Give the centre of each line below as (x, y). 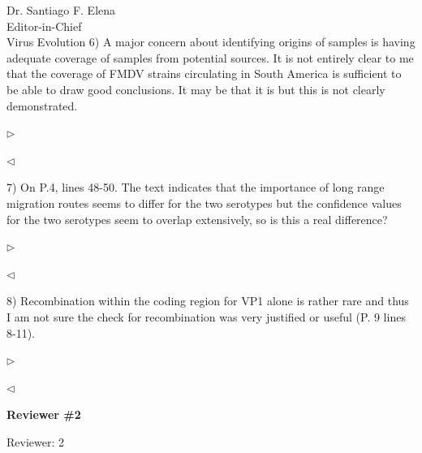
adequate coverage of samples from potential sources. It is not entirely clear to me (210, 57)
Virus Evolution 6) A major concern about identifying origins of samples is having (211, 42)
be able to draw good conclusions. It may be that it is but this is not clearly (196, 89)
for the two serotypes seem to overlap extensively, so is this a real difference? (197, 219)
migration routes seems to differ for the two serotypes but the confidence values (204, 203)
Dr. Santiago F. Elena (61, 10)
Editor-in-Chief (44, 26)
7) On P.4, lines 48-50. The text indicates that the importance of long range (196, 187)
